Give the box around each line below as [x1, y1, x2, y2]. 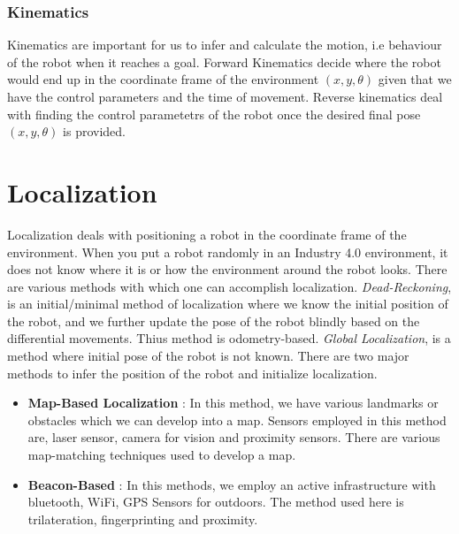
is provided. [63, 122, 126, 141]
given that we [378, 70, 452, 88]
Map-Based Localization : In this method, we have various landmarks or [27, 393, 439, 412]
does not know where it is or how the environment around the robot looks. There [7, 260, 448, 278]
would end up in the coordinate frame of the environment [7, 70, 319, 88]
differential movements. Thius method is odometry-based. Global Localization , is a [7, 329, 451, 347]
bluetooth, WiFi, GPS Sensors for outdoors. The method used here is [27, 492, 404, 511]
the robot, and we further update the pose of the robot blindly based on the [7, 311, 420, 330]
